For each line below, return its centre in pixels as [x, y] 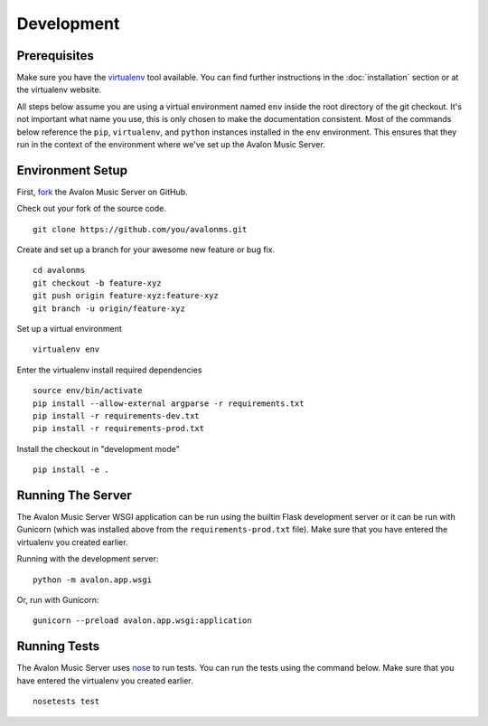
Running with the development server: [88, 559]
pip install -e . [71, 470]
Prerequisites [55, 56]
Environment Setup [72, 170]
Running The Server [75, 495]
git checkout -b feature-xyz [97, 283]
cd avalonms [59, 270]
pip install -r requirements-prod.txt [119, 429]
